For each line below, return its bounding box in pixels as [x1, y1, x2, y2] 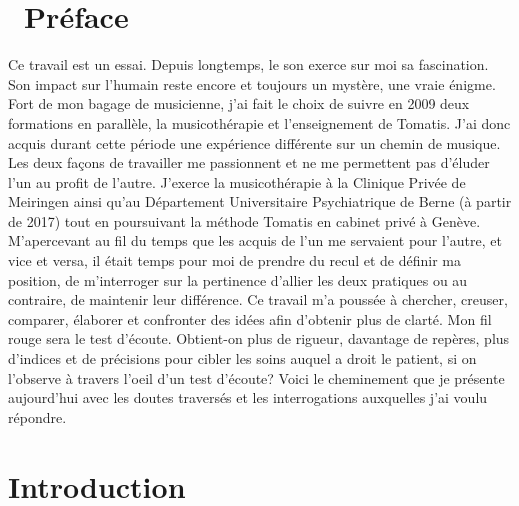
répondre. [8, 406, 67, 427]
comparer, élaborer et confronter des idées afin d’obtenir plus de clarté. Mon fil [8, 308, 492, 329]
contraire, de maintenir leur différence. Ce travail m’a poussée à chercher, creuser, [8, 289, 508, 310]
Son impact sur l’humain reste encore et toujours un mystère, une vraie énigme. [8, 73, 496, 94]
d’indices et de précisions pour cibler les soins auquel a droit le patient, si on [8, 348, 477, 369]
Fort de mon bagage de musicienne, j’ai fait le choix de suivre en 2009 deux [8, 93, 470, 114]
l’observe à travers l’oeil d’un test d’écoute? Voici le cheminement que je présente [8, 367, 505, 388]
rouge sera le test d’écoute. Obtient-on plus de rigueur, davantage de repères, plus [8, 328, 510, 349]
